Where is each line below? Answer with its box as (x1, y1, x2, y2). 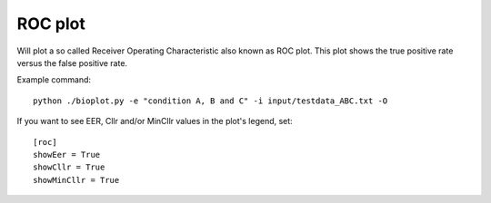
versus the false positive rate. (16, 57, 127, 68)
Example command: (16, 74, 91, 85)
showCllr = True (33, 162, 105, 172)
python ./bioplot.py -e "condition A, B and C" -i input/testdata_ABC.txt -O (33, 95, 388, 106)
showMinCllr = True (33, 175, 120, 185)
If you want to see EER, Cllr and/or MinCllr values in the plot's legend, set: (16, 116, 293, 127)
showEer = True (33, 150, 101, 159)
